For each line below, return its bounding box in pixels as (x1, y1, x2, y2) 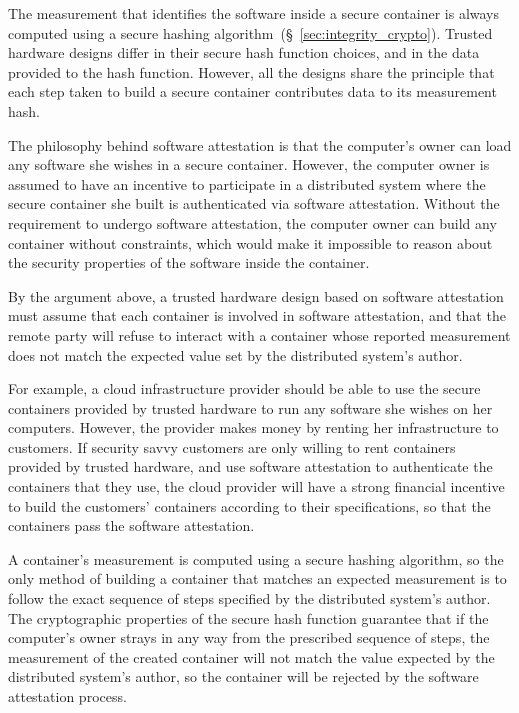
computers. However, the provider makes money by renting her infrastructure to (8, 417, 499, 438)
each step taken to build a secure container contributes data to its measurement (8, 81, 497, 102)
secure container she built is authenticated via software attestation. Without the (8, 193, 500, 214)
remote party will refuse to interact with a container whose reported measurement (8, 324, 511, 345)
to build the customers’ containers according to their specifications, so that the (8, 495, 491, 516)
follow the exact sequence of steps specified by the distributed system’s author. (8, 588, 491, 609)
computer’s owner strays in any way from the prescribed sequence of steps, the (8, 627, 490, 648)
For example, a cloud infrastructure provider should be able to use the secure (8, 378, 481, 399)
